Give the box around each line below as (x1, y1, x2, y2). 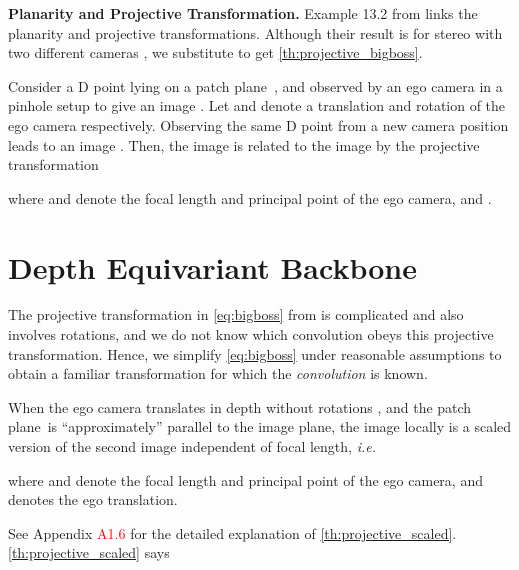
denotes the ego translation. (8, 489, 178, 510)
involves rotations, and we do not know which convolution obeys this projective (8, 324, 494, 345)
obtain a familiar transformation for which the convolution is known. (8, 363, 428, 384)
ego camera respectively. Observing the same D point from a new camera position (8, 114, 509, 135)
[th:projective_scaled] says (8, 542, 170, 563)
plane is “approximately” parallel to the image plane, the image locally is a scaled (8, 416, 512, 437)
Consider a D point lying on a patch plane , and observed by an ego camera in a (8, 75, 503, 96)
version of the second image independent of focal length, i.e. (8, 436, 376, 457)
